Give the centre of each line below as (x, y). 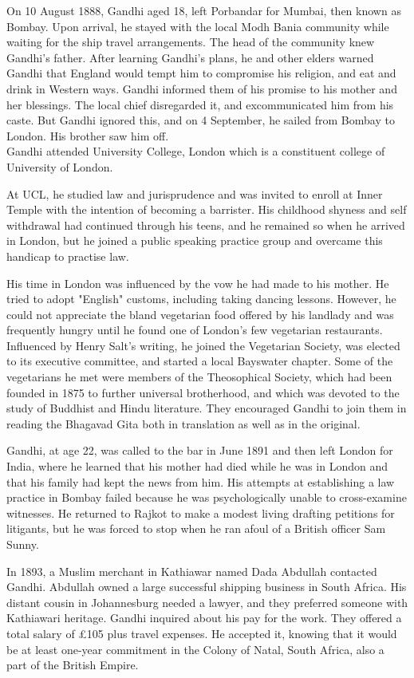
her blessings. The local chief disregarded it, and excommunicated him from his (200, 104)
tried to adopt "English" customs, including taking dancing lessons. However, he (201, 299)
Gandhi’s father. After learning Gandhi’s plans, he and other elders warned (190, 57)
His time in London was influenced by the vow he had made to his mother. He (198, 283)
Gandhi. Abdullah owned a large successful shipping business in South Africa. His (207, 587)
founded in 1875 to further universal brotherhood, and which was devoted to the (203, 392)
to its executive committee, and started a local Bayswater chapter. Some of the (200, 361)
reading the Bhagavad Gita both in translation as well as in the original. (183, 423)
